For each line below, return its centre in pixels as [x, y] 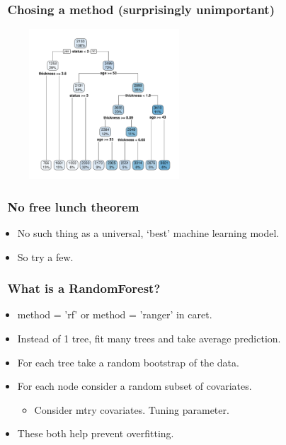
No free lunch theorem [73, 206]
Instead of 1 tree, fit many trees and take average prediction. [149, 339]
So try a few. [45, 256]
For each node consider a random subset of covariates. [135, 386]
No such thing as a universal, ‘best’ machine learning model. [148, 233]
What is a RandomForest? [84, 288]
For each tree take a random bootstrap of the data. [128, 362]
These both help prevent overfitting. [96, 433]
